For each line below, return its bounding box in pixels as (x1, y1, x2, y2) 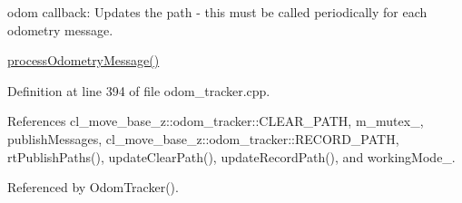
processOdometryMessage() (7, 51, 160, 70)
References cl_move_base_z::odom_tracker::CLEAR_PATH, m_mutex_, (7, 111, 424, 130)
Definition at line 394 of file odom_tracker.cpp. (7, 81, 270, 100)
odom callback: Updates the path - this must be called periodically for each (7, 3, 428, 21)
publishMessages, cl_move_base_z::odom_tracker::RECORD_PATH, (7, 129, 399, 148)
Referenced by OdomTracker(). (7, 178, 179, 197)
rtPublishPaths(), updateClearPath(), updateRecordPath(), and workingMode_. (7, 147, 456, 166)
